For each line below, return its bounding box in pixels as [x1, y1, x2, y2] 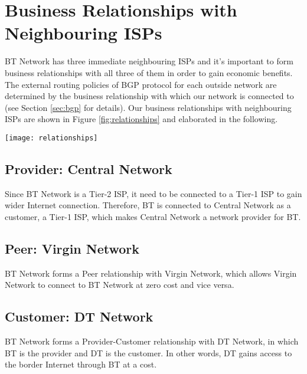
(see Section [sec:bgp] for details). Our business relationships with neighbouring [5, 101, 292, 113]
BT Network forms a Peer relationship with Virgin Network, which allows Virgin [5, 267, 297, 279]
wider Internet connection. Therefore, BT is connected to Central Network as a [5, 199, 291, 211]
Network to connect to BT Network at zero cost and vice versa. [5, 278, 234, 291]
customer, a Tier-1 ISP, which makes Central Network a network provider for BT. [5, 210, 301, 222]
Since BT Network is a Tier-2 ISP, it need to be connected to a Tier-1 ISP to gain [5, 187, 302, 199]
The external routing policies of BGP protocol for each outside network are [5, 78, 277, 90]
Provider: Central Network [5, 159, 172, 178]
